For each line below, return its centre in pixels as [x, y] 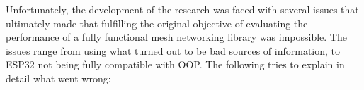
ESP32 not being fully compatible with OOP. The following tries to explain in [175, 64]
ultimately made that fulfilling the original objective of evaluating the [157, 23]
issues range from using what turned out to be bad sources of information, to [173, 50]
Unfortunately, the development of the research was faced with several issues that [182, 9]
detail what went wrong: [58, 78]
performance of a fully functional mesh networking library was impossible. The [176, 37]
